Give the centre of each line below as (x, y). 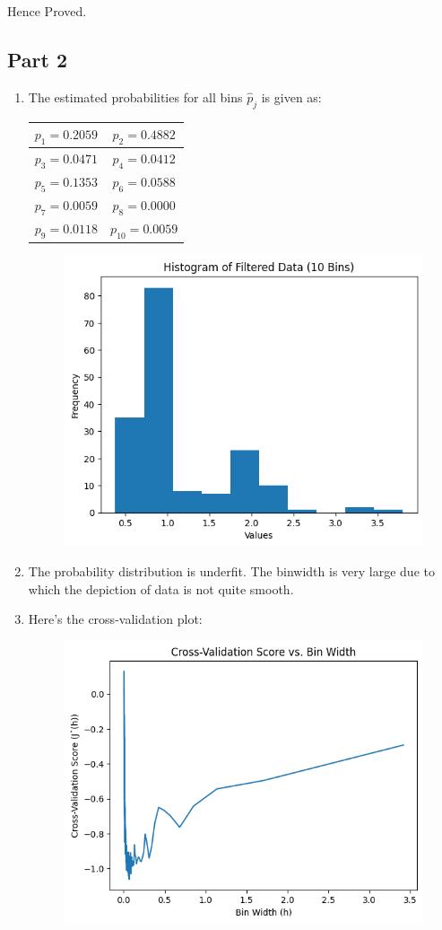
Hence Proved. (47, 11)
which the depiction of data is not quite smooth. (161, 588)
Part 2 (38, 59)
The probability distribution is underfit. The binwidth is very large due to (231, 571)
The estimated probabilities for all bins (135, 97)
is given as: (291, 97)
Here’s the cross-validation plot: (115, 619)
